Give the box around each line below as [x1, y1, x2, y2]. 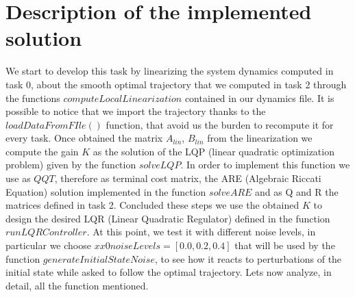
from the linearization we [207, 131, 313, 145]
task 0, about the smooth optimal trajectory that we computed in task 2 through [5, 77, 347, 91]
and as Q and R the [255, 184, 339, 198]
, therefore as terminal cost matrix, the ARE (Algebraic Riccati [54, 171, 321, 185]
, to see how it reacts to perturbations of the [154, 251, 342, 266]
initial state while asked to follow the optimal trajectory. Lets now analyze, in [5, 265, 332, 279]
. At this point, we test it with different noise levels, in [86, 224, 316, 239]
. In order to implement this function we [180, 157, 350, 172]
